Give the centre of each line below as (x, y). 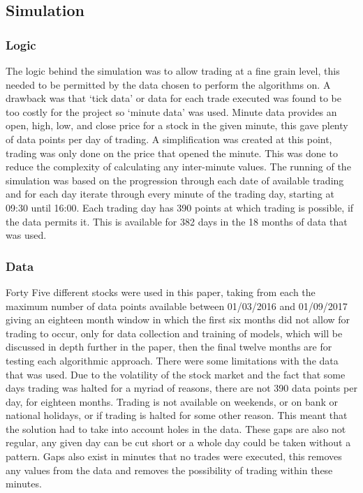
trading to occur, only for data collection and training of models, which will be (174, 333)
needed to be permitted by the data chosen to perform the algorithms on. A (168, 84)
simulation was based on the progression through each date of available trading (175, 180)
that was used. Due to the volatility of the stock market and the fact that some (176, 374)
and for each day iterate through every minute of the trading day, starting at (170, 194)
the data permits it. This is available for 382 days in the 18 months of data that (177, 221)
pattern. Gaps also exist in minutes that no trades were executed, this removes (174, 456)
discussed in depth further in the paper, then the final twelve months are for (169, 347)
